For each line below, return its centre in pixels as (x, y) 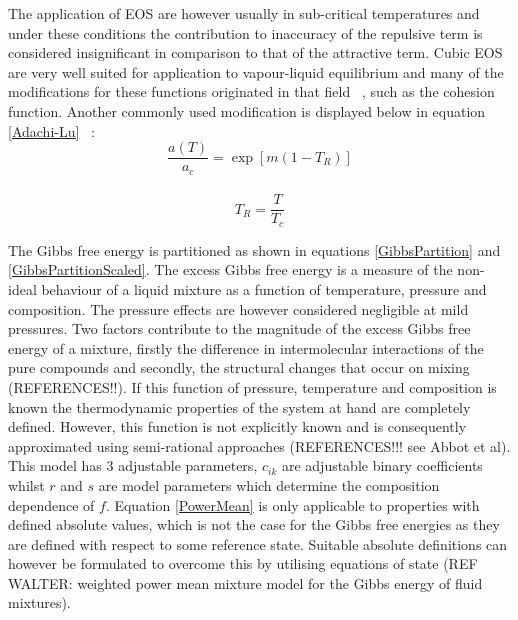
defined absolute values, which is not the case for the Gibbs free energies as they (254, 524)
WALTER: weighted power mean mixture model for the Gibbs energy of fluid (245, 582)
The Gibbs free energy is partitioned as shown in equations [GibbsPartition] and (254, 249)
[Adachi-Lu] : (51, 130)
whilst (26, 484)
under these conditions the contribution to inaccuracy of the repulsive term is (245, 32)
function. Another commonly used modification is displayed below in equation (247, 110)
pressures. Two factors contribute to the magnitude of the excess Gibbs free (239, 328)
